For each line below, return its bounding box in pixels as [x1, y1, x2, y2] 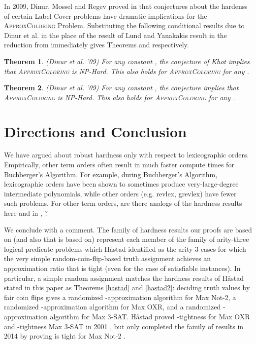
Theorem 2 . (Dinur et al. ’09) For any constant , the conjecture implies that [4, 82, 239, 93]
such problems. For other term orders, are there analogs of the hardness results [4, 198, 242, 208]
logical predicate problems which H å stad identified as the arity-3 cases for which [4, 243, 246, 254]
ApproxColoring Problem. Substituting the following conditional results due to [4, 20, 245, 31]
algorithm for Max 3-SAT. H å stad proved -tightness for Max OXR [50, 311, 250, 321]
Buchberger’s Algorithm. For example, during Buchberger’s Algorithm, [4, 169, 218, 179]
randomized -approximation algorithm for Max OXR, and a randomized [4, 302, 221, 312]
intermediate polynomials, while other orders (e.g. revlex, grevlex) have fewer [4, 188, 237, 198]
